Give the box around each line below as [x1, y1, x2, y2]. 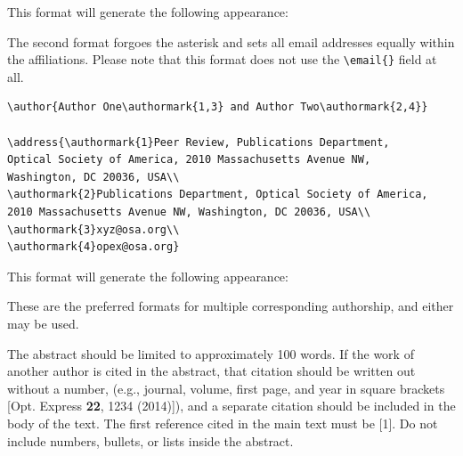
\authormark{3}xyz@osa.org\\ [7, 223, 180, 236]
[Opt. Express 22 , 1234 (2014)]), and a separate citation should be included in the [7, 396, 456, 415]
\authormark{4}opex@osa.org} [7, 240, 180, 254]
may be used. [7, 313, 79, 332]
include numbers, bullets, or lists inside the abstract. [7, 431, 294, 450]
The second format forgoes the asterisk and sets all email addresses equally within [7, 32, 455, 51]
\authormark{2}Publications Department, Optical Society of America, [7, 188, 428, 201]
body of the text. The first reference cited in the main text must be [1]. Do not [7, 413, 438, 432]
